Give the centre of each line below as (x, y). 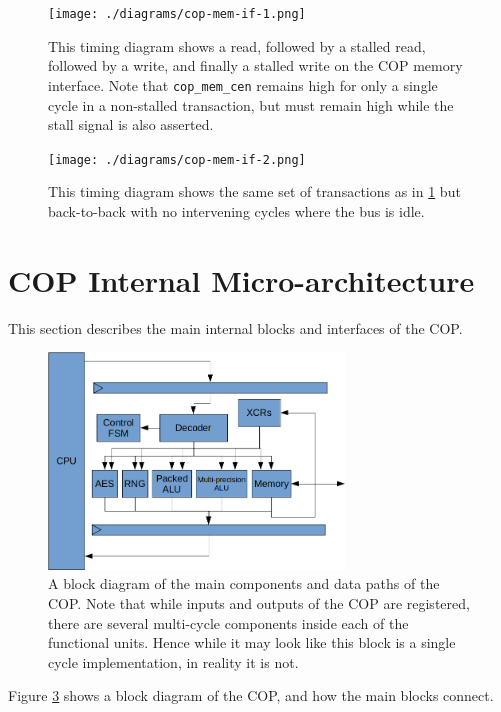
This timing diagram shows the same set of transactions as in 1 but (254, 191)
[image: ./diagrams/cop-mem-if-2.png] (177, 159)
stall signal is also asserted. (131, 124)
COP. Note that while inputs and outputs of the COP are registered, (259, 602)
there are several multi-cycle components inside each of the (228, 622)
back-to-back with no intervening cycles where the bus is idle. (236, 210)
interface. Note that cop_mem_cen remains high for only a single (243, 84)
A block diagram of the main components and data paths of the (244, 583)
